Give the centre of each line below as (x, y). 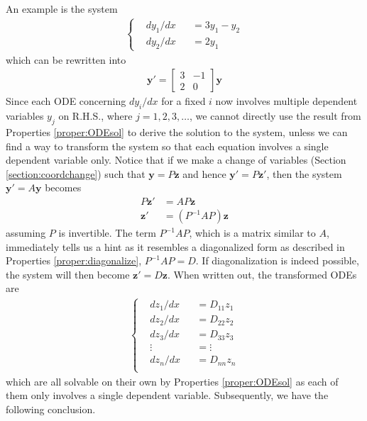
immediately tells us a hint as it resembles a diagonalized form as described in (175, 246)
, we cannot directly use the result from (275, 116)
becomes (63, 187)
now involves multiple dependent (286, 101)
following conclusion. (51, 409)
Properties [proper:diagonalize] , (74, 260)
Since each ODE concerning (66, 101)
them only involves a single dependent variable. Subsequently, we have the (167, 395)
